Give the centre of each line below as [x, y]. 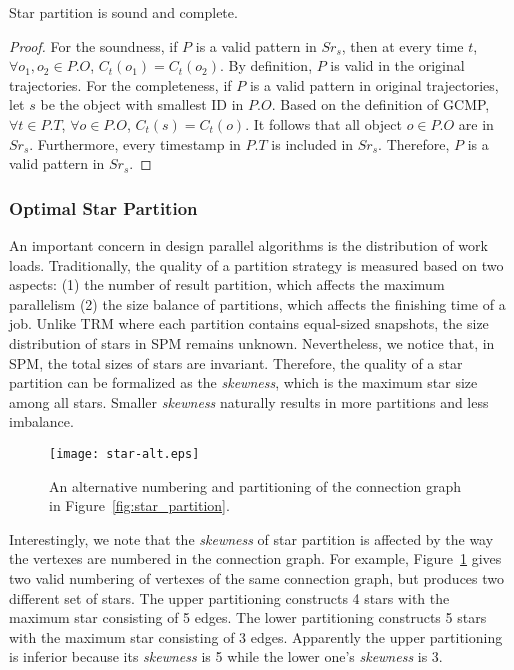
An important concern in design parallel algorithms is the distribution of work [248, 244]
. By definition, [266, 65]
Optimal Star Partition [103, 207]
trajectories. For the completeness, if [120, 84]
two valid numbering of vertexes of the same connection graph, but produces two [257, 577]
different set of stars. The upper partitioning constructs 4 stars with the [229, 597]
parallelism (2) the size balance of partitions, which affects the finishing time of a [257, 303]
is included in [312, 143]
